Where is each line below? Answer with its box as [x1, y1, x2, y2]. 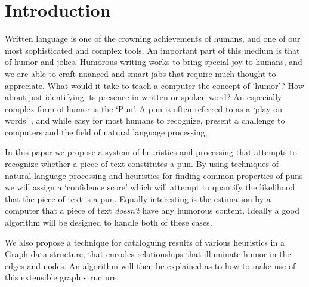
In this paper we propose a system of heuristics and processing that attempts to [5, 146, 297, 158]
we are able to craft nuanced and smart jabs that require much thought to [5, 67, 276, 79]
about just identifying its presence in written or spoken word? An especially [5, 91, 282, 103]
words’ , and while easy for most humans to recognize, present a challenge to [5, 114, 285, 126]
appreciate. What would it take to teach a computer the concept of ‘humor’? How [5, 79, 304, 91]
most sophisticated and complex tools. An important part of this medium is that [5, 44, 300, 56]
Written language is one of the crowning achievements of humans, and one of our [5, 32, 301, 45]
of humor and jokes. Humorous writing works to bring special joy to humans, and [5, 55, 302, 68]
